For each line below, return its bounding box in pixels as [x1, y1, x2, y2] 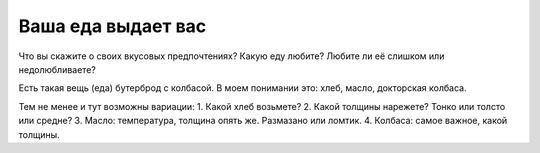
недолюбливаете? [18, 63, 97, 75]
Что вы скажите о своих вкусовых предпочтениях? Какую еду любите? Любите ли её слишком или [18, 50, 445, 62]
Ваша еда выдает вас [18, 15, 207, 37]
